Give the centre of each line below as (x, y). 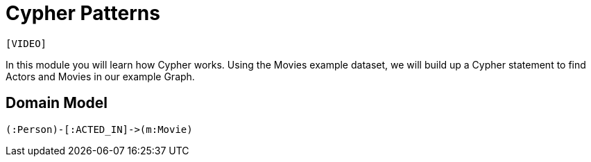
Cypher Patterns (83, 13)
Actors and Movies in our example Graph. (100, 76)
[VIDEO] (26, 43)
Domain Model (57, 103)
